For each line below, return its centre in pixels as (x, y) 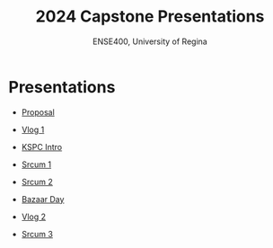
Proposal (38, 112)
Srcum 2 (37, 182)
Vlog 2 (34, 217)
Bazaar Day (43, 199)
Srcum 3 (37, 234)
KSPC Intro (42, 146)
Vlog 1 (33, 129)
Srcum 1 (36, 164)
